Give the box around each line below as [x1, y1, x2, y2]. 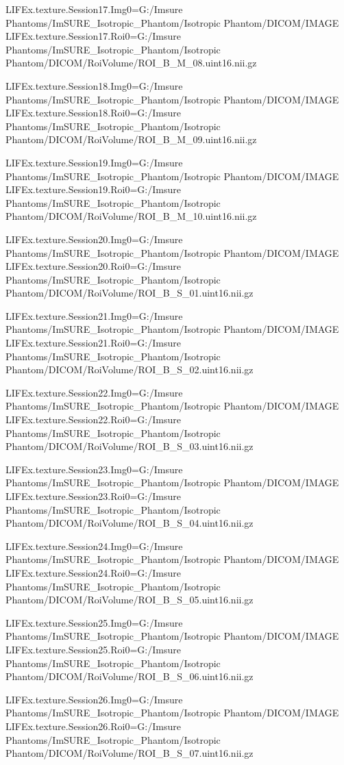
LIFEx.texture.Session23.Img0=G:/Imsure [5, 462, 183, 476]
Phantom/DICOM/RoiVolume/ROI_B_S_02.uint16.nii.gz [5, 362, 254, 377]
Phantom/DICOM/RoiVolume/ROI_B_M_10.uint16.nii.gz [5, 209, 257, 223]
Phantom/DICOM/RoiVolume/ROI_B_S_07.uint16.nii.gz [5, 746, 254, 760]
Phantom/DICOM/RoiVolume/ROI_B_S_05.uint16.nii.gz [5, 592, 254, 607]
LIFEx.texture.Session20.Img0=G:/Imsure [5, 231, 183, 246]
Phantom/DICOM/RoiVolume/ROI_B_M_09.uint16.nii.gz [5, 132, 257, 147]
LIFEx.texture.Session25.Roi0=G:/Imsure [5, 642, 181, 656]
